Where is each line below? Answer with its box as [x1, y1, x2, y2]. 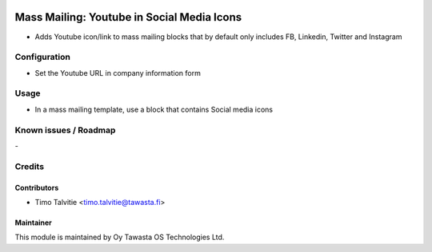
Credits [14, 160, 44, 171]
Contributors [14, 183, 59, 192]
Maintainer [14, 218, 52, 227]
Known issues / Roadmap [14, 124, 116, 136]
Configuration [14, 52, 71, 63]
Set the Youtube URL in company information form [34, 68, 202, 77]
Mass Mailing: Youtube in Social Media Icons [14, 10, 242, 24]
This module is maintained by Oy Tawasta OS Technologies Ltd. [14, 232, 225, 242]
